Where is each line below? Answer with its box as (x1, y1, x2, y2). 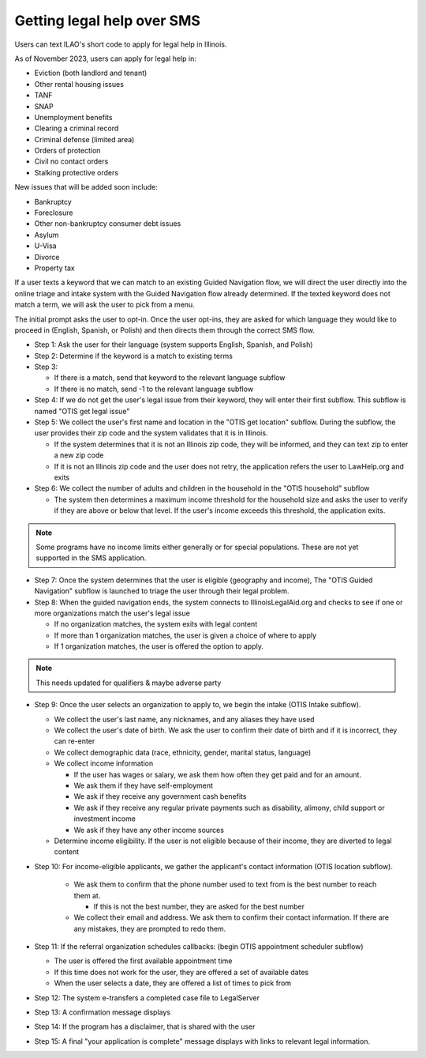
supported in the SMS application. (35, 553, 147, 563)
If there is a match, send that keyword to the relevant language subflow (54, 373, 286, 382)
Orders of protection (34, 146, 101, 156)
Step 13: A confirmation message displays (34, 1007, 171, 1017)
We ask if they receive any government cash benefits (73, 792, 247, 801)
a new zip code (54, 450, 104, 460)
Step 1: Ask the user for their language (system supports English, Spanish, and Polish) (34, 340, 313, 349)
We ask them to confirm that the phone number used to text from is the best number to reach (73, 879, 377, 889)
